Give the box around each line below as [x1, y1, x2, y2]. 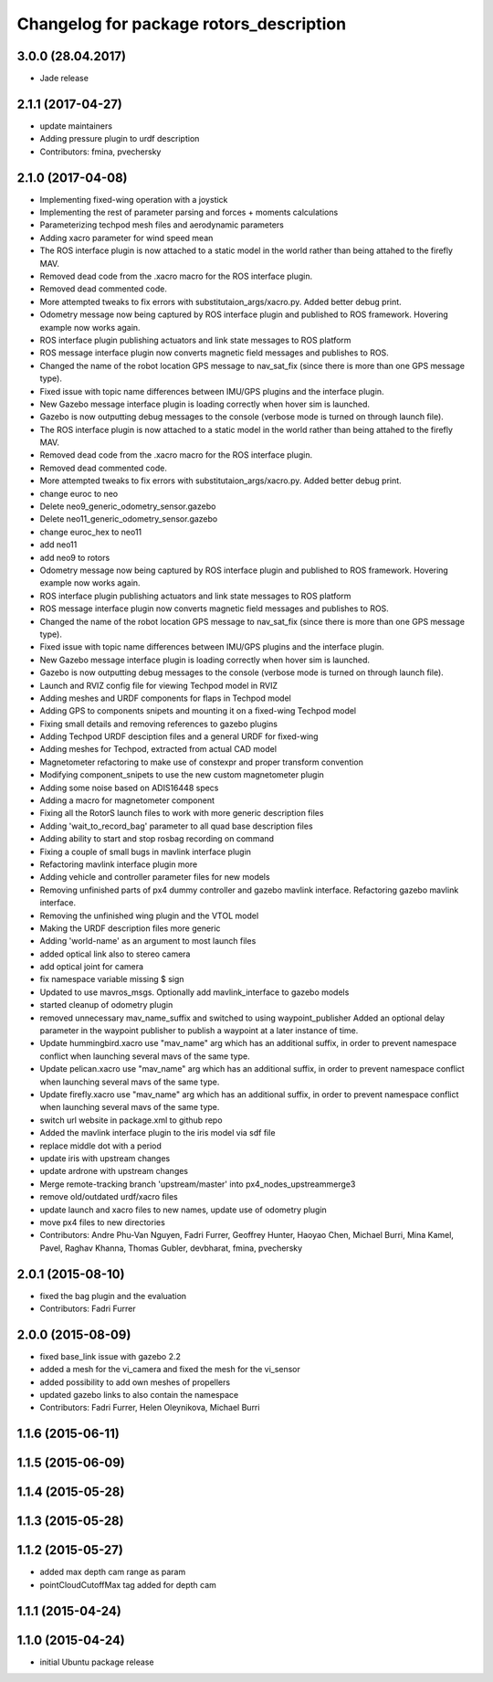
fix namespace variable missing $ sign [39, 974, 184, 985]
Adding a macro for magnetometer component [39, 795, 215, 806]
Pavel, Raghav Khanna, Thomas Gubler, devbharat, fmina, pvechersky [39, 1243, 303, 1254]
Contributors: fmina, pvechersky [39, 146, 162, 157]
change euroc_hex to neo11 [39, 526, 142, 537]
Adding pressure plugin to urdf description [39, 133, 200, 144]
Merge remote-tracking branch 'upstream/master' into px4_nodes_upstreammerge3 [39, 1179, 356, 1190]
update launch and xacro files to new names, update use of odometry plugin [39, 1204, 328, 1215]
